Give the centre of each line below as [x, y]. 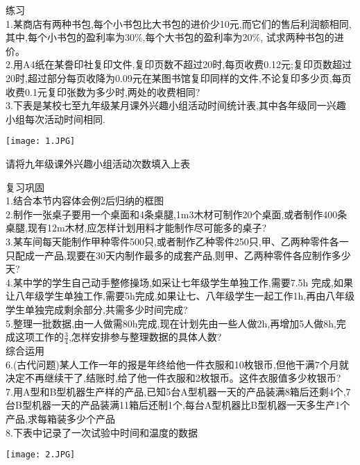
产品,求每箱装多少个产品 [60, 418]
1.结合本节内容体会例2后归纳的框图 [85, 201]
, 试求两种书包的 [297, 37]
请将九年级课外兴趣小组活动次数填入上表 [98, 163]
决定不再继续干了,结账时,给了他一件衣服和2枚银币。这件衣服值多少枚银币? [173, 378]
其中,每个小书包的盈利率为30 [70, 37]
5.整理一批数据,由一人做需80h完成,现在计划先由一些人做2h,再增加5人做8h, [171, 323]
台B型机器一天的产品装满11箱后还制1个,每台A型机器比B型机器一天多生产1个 [178, 405]
